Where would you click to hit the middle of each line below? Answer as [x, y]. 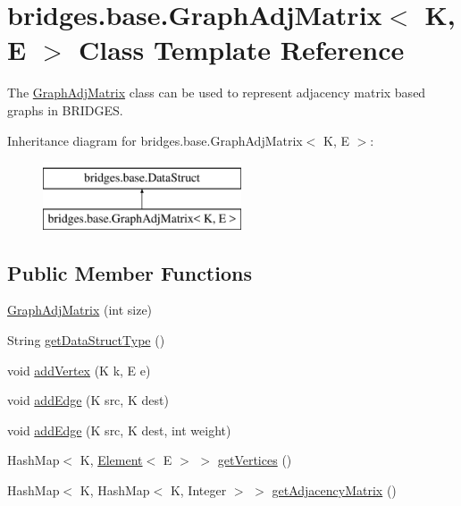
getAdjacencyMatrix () [334, 490]
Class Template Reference [241, 50]
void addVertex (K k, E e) [79, 370]
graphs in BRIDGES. [65, 110]
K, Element [111, 460]
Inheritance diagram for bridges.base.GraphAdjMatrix [155, 140]
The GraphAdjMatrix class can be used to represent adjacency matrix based [217, 93]
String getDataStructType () [86, 340]
